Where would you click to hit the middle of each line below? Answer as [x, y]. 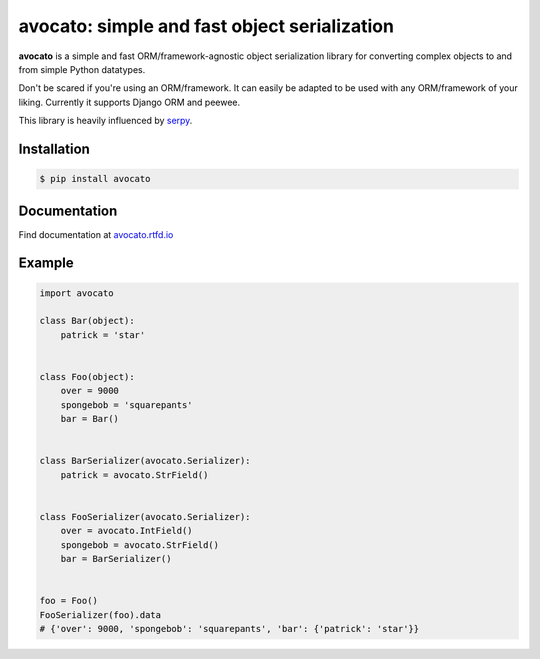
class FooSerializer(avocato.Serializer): [145, 516]
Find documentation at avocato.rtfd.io [96, 234]
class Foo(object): [87, 376]
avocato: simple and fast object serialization [206, 26]
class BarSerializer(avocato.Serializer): [145, 461]
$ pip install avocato [95, 179]
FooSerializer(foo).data [100, 614]
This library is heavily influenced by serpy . [105, 121]
